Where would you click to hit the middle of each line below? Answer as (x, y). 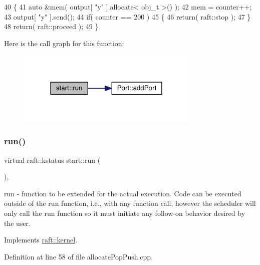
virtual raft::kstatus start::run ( (52, 160)
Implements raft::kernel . (41, 240)
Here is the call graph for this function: (64, 43)
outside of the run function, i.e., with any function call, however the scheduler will (130, 203)
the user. (18, 223)
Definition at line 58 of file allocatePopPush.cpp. (79, 256)
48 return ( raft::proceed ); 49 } (51, 26)
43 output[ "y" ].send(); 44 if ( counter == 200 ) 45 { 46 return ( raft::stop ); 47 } (127, 16)
